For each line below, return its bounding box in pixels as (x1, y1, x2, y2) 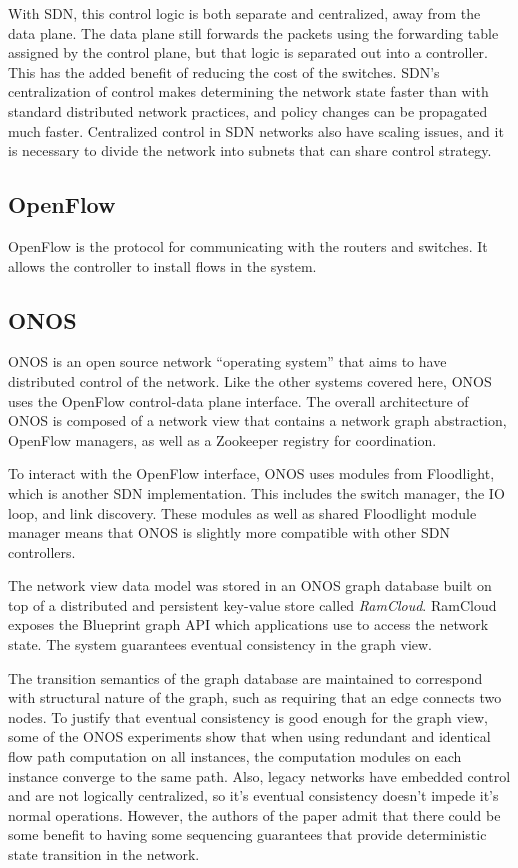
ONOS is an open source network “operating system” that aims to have (8, 351, 447, 372)
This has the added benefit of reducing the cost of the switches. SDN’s (8, 61, 440, 82)
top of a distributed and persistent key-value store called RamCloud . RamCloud (8, 594, 497, 615)
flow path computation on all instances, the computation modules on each (8, 746, 462, 767)
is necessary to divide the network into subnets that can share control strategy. (8, 140, 492, 161)
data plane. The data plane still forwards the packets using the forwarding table (8, 22, 499, 43)
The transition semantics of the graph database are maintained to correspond (8, 667, 483, 688)
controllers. (8, 541, 76, 562)
